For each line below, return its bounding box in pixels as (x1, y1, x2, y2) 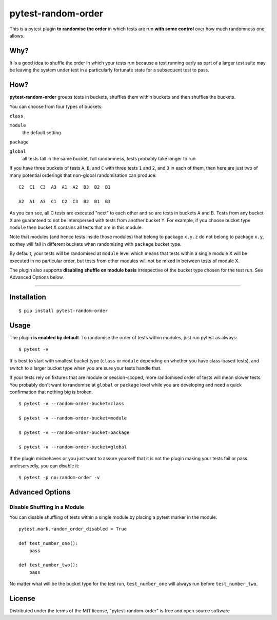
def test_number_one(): (18, 540, 78, 546)
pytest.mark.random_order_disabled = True (18, 526, 127, 532)
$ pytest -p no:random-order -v (18, 475, 100, 480)
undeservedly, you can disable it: (9, 463, 80, 469)
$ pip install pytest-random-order (18, 307, 108, 314)
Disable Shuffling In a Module (9, 503, 84, 510)
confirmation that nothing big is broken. (9, 389, 93, 395)
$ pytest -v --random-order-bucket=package (18, 429, 130, 435)
